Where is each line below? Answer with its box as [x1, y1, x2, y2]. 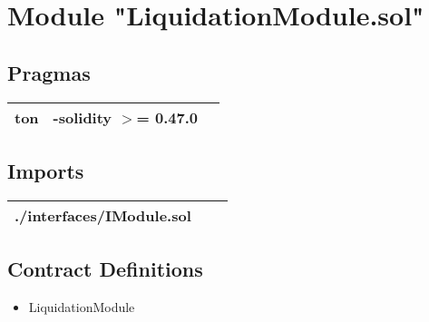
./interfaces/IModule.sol [15, 204, 191, 226]
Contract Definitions [7, 255, 203, 283]
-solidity [53, 106, 112, 128]
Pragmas [7, 58, 91, 86]
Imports [7, 156, 84, 184]
